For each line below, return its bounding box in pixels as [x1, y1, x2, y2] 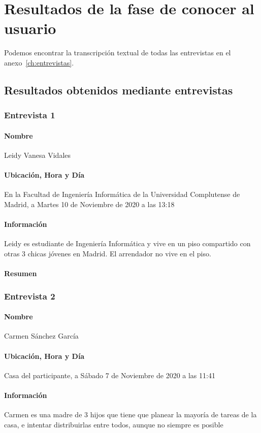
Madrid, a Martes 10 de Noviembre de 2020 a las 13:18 [4, 198, 175, 209]
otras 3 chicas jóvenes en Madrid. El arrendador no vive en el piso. [4, 248, 211, 258]
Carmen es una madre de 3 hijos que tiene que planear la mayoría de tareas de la [4, 409, 257, 420]
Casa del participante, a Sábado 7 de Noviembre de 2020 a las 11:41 [4, 370, 215, 380]
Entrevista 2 [4, 289, 55, 302]
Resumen [4, 268, 37, 279]
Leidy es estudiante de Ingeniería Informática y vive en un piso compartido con [4, 238, 251, 249]
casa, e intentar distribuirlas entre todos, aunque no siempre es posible [4, 419, 223, 429]
